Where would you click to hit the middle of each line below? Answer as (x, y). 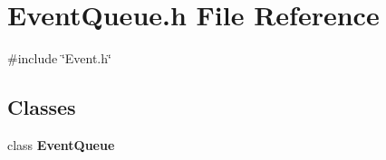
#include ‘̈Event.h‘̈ (59, 58)
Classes (42, 107)
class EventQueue (61, 144)
